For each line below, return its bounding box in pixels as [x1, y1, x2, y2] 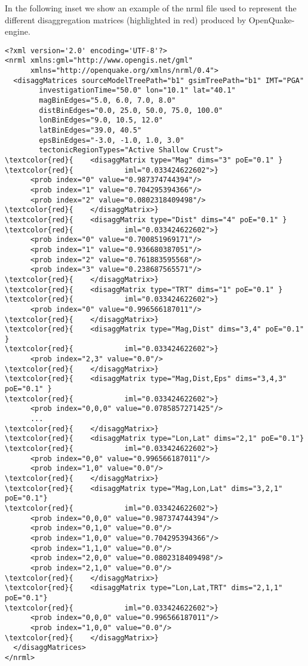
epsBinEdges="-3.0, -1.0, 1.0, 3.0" [39, 136, 184, 145]
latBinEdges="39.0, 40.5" [39, 126, 142, 135]
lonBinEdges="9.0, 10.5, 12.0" [39, 116, 163, 125]
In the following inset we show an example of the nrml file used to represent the [5, 2, 297, 14]
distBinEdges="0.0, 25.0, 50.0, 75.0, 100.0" [39, 106, 223, 115]
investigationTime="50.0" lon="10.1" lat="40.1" [39, 86, 236, 95]
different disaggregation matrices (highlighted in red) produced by [5, 13, 247, 26]
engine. [5, 25, 30, 38]
